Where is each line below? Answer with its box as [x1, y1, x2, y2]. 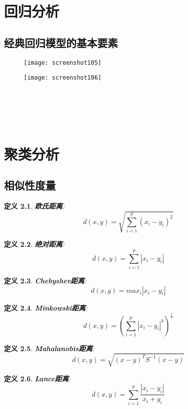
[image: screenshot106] [24, 74, 102, 82]
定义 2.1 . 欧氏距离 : [4, 201, 65, 211]
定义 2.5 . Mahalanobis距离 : [4, 343, 95, 353]
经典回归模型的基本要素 [4, 35, 118, 50]
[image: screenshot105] [24, 59, 102, 66]
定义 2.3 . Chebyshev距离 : [4, 275, 87, 285]
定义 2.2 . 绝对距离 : [4, 239, 65, 249]
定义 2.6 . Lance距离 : [4, 373, 71, 383]
